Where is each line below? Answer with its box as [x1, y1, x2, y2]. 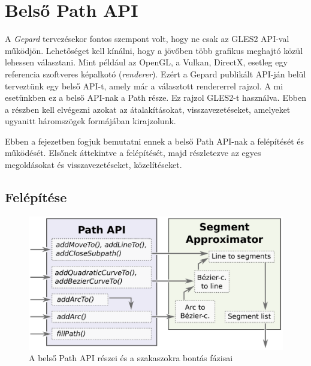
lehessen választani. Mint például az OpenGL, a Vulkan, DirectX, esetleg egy [5, 56, 288, 68]
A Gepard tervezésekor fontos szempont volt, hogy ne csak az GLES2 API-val [5, 32, 289, 45]
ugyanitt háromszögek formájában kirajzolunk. [5, 115, 176, 127]
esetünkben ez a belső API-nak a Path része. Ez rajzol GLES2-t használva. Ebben [5, 91, 306, 104]
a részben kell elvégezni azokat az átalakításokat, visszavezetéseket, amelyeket [5, 103, 291, 115]
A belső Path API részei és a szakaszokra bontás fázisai [29, 352, 233, 364]
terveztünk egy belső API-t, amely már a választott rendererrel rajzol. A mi [5, 79, 283, 92]
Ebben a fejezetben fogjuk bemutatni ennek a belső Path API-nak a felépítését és [5, 134, 304, 147]
